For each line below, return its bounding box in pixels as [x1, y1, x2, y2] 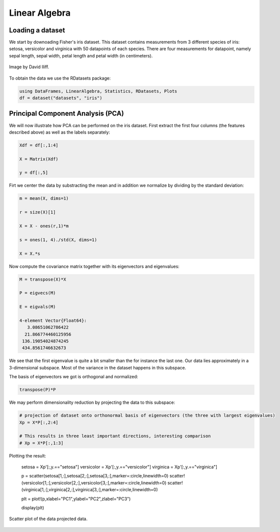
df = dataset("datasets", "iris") [19, 95, 102, 101]
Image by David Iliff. [9, 64, 49, 70]
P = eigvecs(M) [19, 290, 56, 296]
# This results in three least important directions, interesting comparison [19, 433, 211, 439]
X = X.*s [19, 251, 41, 256]
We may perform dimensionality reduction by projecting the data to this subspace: [9, 399, 176, 405]
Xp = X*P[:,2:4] [19, 420, 59, 425]
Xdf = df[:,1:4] [19, 142, 59, 148]
